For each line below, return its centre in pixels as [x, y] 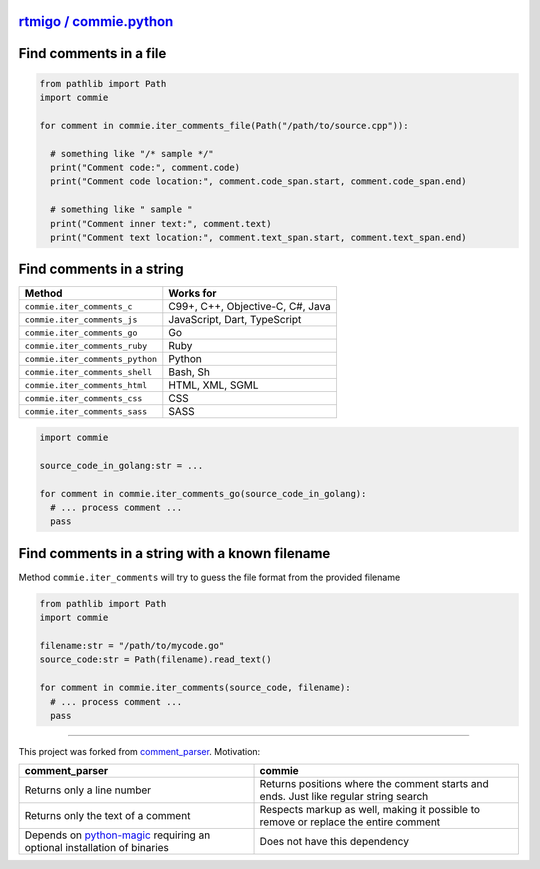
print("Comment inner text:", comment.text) [161, 223]
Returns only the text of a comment [107, 816]
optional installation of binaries [97, 848]
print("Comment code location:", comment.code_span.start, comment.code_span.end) [258, 181]
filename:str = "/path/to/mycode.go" [132, 646]
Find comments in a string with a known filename [174, 553]
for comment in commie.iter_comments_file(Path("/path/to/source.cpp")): [224, 125]
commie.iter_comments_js [81, 319]
